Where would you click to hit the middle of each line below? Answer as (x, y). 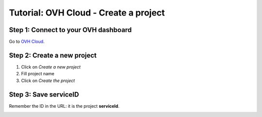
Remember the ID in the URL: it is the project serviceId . (64, 106)
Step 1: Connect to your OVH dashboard (70, 30)
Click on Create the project (48, 81)
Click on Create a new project (51, 67)
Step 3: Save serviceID (44, 94)
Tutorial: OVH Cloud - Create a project (87, 13)
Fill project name (38, 74)
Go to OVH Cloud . (27, 42)
